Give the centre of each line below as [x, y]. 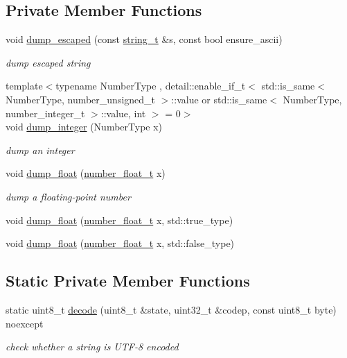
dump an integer [40, 150]
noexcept [25, 323]
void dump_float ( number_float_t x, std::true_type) [119, 220]
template [24, 86]
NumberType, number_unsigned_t [81, 99]
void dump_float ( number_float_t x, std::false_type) [120, 243]
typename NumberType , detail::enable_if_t [151, 86]
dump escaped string [48, 62]
